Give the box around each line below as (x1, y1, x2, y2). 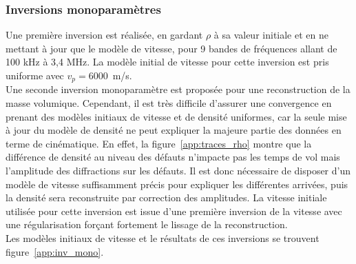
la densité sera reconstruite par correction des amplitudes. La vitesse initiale (6, 190, 327, 205)
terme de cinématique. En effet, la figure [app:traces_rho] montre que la (6, 136, 312, 150)
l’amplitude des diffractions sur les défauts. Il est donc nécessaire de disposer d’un (6, 163, 351, 178)
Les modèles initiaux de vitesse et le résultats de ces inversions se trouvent (6, 230, 320, 245)
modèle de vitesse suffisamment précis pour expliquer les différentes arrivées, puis (6, 176, 348, 191)
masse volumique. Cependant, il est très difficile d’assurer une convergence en (6, 96, 332, 110)
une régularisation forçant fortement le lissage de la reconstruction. (6, 217, 288, 232)
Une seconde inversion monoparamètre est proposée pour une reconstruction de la (6, 82, 350, 97)
